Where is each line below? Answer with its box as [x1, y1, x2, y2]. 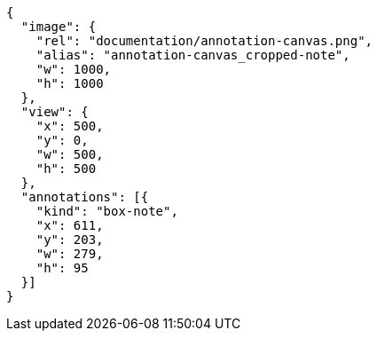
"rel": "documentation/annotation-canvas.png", [35, 34, 373, 48]
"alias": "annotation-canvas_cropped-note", [35, 48, 350, 62]
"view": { [20, 105, 89, 119]
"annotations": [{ [20, 190, 149, 204]
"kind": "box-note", [35, 204, 178, 218]
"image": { [20, 20, 97, 34]
